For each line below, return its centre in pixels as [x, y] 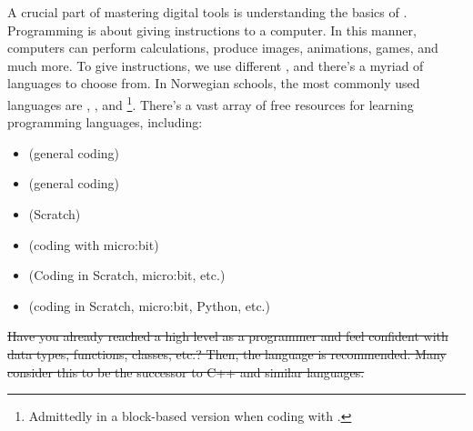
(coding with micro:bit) [94, 244]
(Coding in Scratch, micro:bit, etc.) [127, 275]
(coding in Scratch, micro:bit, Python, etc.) [149, 305]
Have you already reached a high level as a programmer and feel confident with [228, 336]
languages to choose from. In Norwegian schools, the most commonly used [214, 83]
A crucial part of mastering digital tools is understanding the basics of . [207, 12]
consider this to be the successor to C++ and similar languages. [186, 371]
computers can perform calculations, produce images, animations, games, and [223, 48]
